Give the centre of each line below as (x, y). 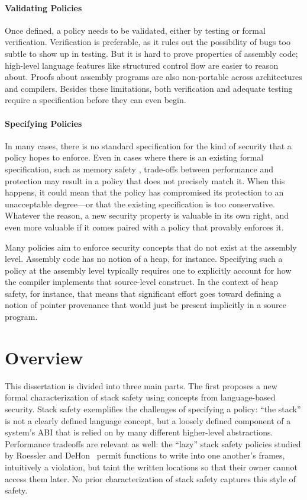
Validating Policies (43, 7)
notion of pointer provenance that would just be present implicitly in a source (146, 305)
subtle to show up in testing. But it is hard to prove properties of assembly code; (151, 53)
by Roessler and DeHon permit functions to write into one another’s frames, (145, 455)
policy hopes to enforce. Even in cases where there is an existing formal (134, 157)
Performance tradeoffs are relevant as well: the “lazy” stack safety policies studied (153, 443)
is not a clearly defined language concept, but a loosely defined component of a (148, 420)
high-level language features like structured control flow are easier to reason (142, 65)
